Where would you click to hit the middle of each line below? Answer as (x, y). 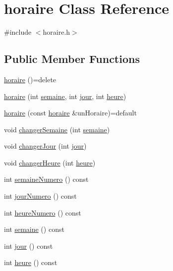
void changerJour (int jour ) (45, 146)
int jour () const (29, 245)
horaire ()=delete (30, 79)
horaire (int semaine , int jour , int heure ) (65, 96)
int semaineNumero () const (46, 179)
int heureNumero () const (43, 212)
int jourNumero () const (40, 196)
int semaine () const (34, 229)
